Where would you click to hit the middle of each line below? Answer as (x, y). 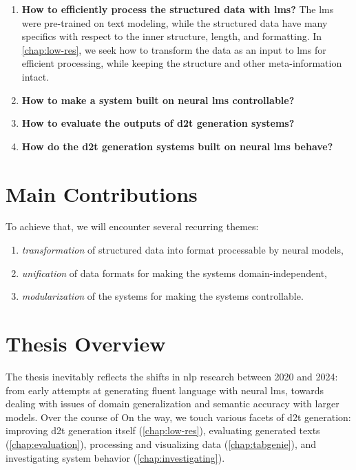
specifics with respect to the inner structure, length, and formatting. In (172, 36)
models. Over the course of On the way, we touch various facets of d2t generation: (178, 417)
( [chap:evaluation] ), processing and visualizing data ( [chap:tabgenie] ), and (161, 443)
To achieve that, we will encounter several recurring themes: (132, 226)
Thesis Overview (86, 344)
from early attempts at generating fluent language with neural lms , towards (165, 390)
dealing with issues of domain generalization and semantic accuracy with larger (172, 403)
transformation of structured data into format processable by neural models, (182, 250)
